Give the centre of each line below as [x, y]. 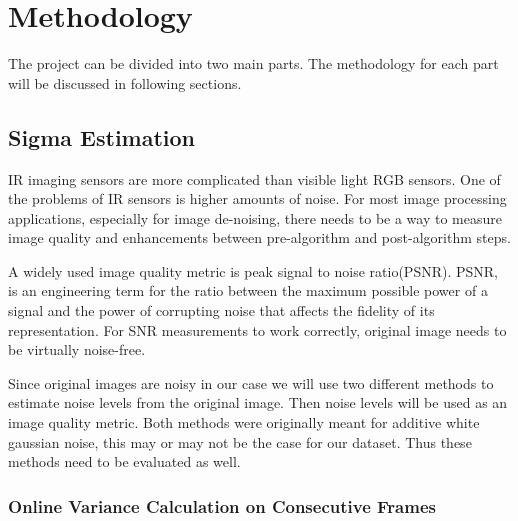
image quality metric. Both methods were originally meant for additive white [244, 422]
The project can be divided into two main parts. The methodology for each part [253, 63]
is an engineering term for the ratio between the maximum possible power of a [248, 290]
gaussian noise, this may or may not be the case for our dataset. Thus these [240, 441]
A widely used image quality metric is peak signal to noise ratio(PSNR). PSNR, [253, 270]
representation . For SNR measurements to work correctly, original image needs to [257, 329]
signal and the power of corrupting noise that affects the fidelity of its [221, 310]
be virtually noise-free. [77, 349]
